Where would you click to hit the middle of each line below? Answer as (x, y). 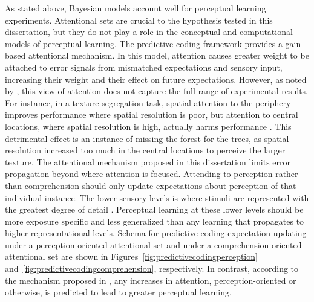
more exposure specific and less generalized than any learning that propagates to (155, 221)
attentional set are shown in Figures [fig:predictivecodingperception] (131, 256)
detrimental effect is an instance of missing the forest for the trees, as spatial (147, 138)
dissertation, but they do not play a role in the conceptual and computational (149, 32)
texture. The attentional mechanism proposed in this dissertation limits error (148, 162)
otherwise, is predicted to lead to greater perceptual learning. (118, 292)
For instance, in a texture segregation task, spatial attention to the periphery (148, 102)
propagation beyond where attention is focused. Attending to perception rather (152, 174)
